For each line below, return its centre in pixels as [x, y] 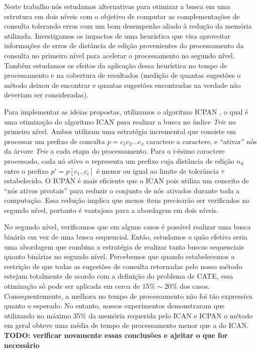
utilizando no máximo [38, 315]
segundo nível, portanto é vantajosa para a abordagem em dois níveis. [111, 210]
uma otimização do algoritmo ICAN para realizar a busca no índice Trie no [120, 121]
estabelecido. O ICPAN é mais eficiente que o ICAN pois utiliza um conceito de [126, 181]
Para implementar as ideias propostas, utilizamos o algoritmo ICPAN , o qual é [126, 111]
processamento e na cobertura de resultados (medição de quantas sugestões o [122, 75]
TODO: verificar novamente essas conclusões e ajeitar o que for [116, 335]
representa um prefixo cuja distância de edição [163, 160]
